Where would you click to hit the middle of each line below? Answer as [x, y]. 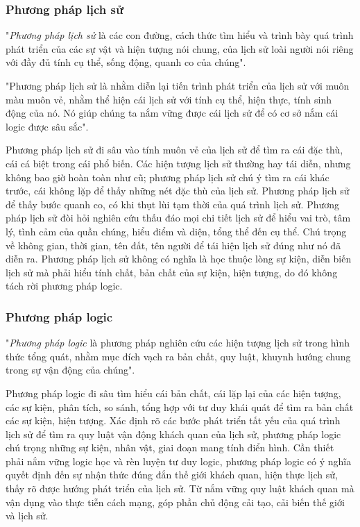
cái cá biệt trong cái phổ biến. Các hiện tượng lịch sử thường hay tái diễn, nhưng [178, 163]
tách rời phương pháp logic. [64, 286]
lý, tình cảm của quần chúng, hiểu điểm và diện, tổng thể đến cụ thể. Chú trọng [176, 231]
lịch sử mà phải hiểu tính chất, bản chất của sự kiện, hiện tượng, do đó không [172, 272]
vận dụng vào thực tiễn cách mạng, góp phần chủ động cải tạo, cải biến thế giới [175, 502]
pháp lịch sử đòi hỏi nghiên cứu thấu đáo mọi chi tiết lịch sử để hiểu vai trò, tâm [178, 218]
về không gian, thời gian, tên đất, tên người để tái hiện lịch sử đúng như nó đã [173, 245]
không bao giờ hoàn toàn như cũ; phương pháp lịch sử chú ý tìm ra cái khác [168, 177]
